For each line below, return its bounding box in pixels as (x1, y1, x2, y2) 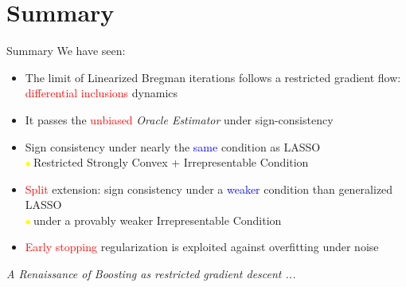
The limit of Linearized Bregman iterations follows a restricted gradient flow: (25, 69, 401, 85)
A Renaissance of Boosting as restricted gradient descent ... (6, 265, 296, 282)
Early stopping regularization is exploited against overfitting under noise (25, 238, 379, 255)
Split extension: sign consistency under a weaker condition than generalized (25, 180, 393, 197)
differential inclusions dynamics (25, 85, 178, 101)
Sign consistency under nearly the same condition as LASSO (25, 138, 321, 155)
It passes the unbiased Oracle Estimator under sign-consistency (25, 111, 334, 128)
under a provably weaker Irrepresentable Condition (33, 211, 282, 228)
